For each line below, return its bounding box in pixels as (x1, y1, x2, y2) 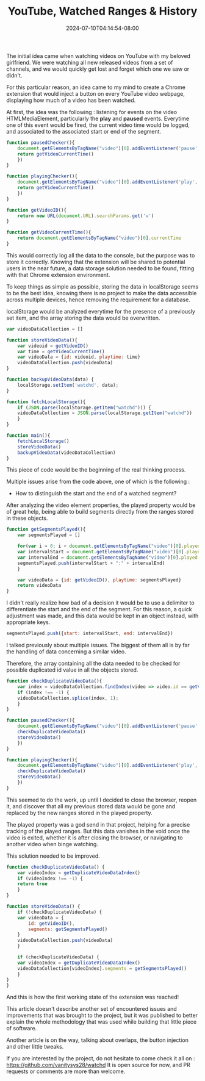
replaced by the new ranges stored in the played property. (6, 809, 153, 816)
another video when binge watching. (6, 840, 99, 847)
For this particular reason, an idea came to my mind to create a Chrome (6, 84, 186, 91)
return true (17, 881, 48, 887)
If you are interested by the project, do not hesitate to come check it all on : (6, 1055, 195, 1062)
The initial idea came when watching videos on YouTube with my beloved (6, 52, 191, 59)
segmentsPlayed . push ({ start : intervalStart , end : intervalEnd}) (6, 630, 173, 637)
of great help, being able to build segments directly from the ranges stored (6, 508, 194, 515)
